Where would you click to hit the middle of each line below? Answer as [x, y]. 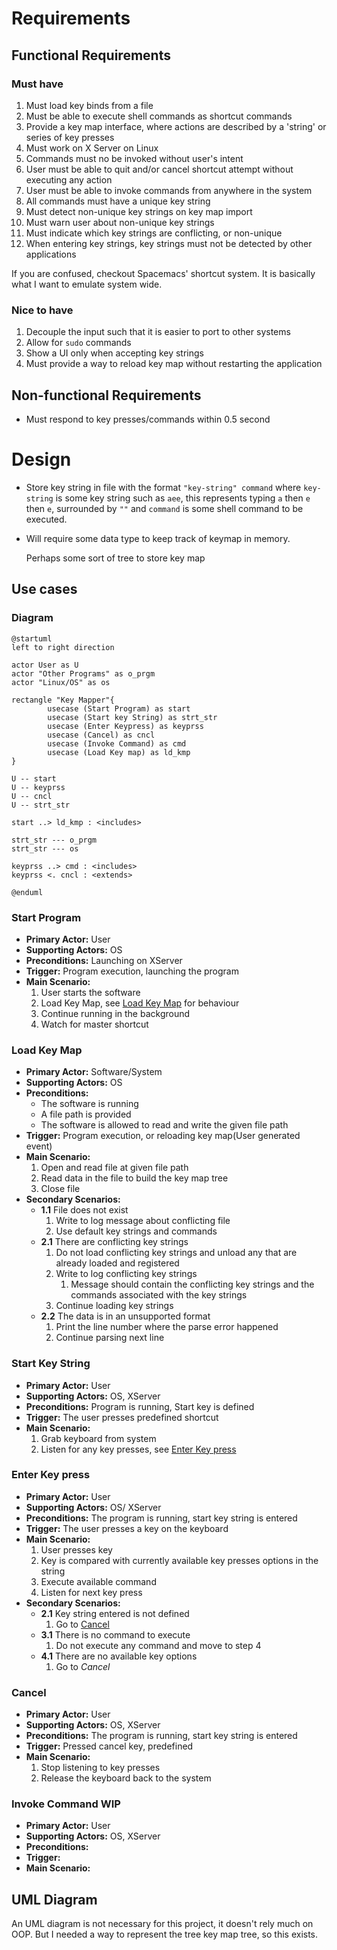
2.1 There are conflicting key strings [114, 1242]
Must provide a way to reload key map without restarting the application [174, 364]
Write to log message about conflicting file [143, 1221]
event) [39, 1146]
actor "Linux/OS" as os [61, 682]
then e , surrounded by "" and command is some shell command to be [164, 508]
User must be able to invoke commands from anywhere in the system [169, 190]
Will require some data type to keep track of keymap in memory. [158, 538]
